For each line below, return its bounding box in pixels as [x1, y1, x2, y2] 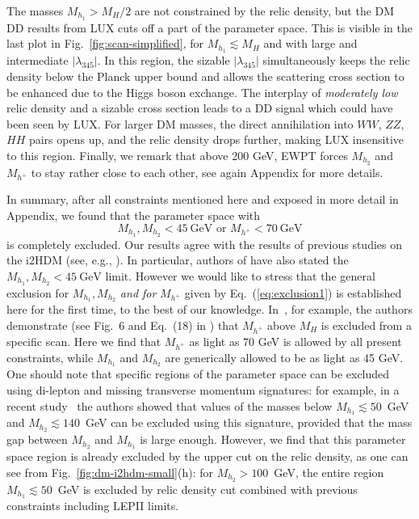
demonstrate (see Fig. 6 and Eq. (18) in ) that [6, 317, 239, 334]
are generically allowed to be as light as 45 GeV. [165, 348, 404, 365]
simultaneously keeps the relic [262, 52, 410, 69]
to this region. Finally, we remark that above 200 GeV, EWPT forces [6, 146, 348, 163]
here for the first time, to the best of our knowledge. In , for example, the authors [6, 301, 413, 318]
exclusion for [6, 284, 69, 301]
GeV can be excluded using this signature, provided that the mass [85, 414, 413, 431]
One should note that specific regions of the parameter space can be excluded [6, 365, 390, 382]
